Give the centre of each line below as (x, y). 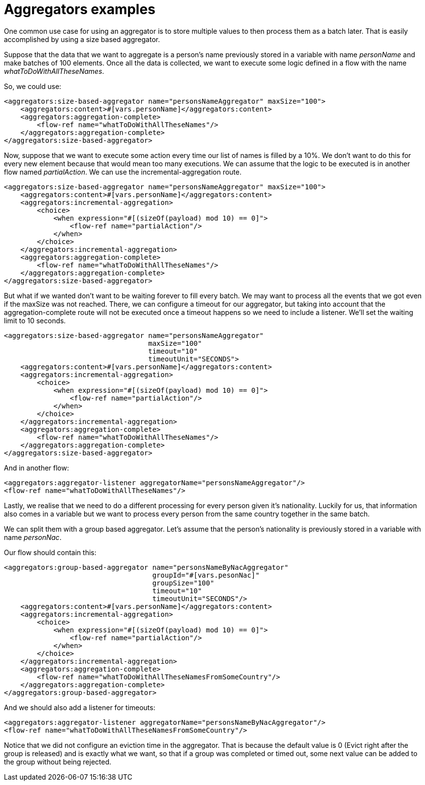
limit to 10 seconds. (35, 320)
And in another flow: (36, 468)
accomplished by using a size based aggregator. (82, 39)
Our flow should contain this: (50, 552)
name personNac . (33, 537)
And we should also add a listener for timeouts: (80, 707)
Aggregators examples (80, 9)
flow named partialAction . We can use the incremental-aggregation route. (123, 172)
